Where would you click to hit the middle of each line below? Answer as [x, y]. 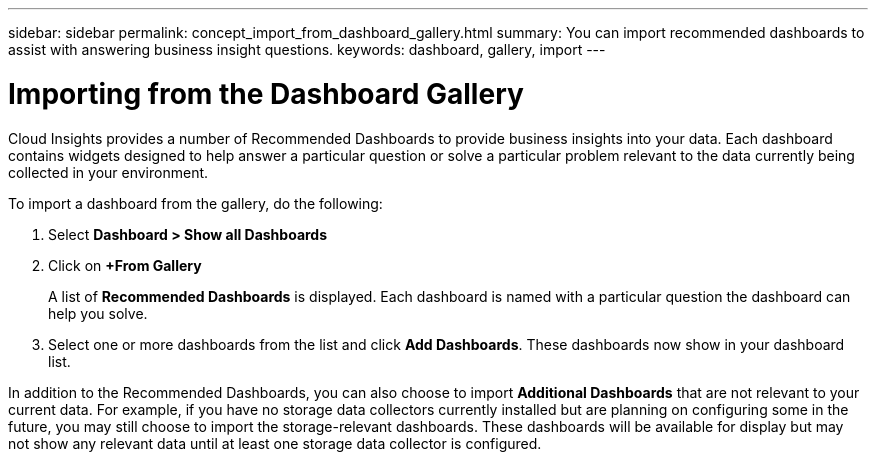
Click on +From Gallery [125, 265]
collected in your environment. [108, 172]
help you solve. [98, 313]
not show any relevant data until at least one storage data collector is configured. [275, 443]
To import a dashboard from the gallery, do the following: [195, 203]
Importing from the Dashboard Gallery [266, 93]
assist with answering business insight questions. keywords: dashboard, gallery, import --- [307, 49]
